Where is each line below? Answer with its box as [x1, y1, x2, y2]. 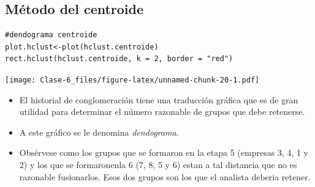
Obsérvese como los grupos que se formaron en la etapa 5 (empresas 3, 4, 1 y [19, 146, 309, 159]
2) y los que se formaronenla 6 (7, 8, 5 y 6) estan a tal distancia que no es [19, 158, 297, 171]
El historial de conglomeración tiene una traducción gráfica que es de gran [19, 93, 298, 106]
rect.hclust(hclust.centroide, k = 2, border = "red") [5, 54, 233, 64]
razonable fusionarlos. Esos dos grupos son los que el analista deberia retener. [19, 170, 311, 183]
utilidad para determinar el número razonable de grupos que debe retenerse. [19, 105, 305, 118]
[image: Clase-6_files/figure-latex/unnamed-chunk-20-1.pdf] [5, 75, 260, 84]
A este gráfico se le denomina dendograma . [19, 125, 179, 138]
